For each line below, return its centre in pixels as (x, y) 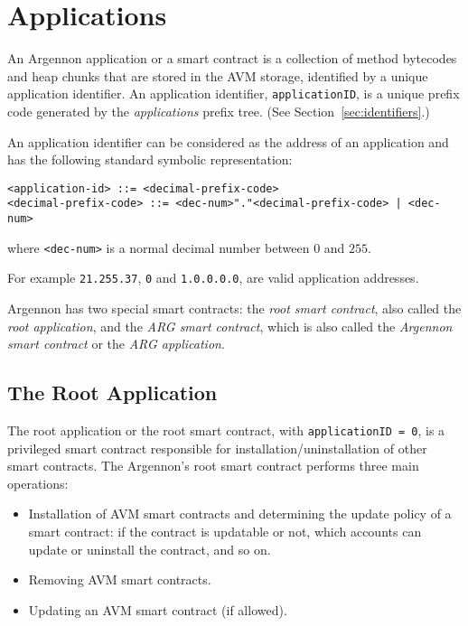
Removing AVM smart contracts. (120, 579)
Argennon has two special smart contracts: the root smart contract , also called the (234, 308)
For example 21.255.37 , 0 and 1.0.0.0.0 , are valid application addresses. (213, 278)
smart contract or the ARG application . (116, 344)
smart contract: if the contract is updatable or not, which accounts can (225, 532)
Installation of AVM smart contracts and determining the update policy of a (240, 514)
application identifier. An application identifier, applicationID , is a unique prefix (234, 93)
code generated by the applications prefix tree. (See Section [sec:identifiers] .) (219, 111)
